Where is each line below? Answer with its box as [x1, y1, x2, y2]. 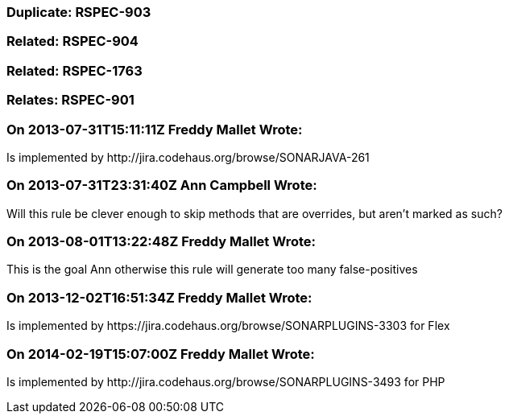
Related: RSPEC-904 [6, 33, 139, 50]
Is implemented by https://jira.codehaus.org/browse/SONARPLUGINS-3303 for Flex [6, 319, 450, 333]
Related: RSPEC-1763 [6, 62, 143, 79]
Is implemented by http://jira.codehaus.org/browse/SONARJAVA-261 [6, 150, 370, 164]
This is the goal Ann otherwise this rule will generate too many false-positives [6, 262, 418, 277]
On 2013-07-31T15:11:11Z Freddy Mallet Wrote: [6, 121, 303, 138]
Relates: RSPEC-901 [6, 92, 134, 109]
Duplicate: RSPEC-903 [6, 4, 151, 20]
